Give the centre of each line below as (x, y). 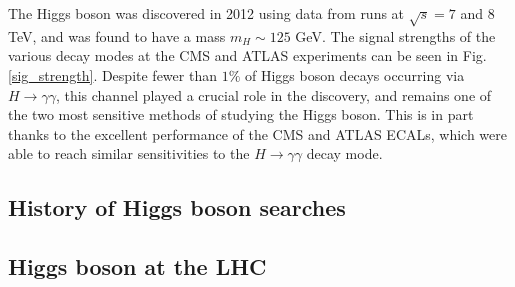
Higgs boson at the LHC (137, 266)
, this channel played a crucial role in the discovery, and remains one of (273, 94)
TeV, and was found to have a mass (117, 35)
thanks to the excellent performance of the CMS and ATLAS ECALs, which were (257, 133)
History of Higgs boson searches (177, 207)
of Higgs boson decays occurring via (354, 74)
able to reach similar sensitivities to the (129, 153)
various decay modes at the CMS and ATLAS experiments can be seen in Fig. (247, 55)
